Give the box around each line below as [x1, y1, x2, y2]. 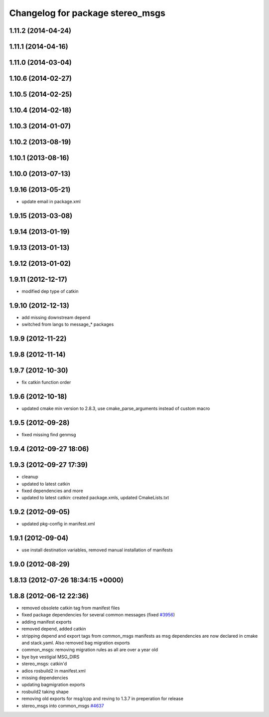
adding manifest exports [21, 619, 72, 625]
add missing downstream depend [21, 315, 91, 321]
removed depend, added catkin [21, 626, 86, 632]
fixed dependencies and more [21, 488, 83, 494]
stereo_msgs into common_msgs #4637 [21, 703, 104, 709]
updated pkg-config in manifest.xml [21, 521, 95, 527]
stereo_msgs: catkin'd [21, 661, 67, 667]
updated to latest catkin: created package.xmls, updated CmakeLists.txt [21, 495, 169, 501]
